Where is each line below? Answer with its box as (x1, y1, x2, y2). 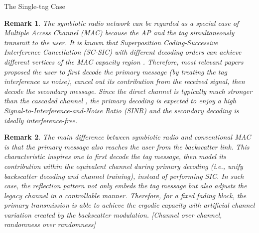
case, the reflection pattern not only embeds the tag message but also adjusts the (4, 180, 247, 191)
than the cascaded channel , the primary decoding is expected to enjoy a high (4, 95, 236, 106)
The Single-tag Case (4, 1, 65, 11)
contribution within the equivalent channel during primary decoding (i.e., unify (4, 160, 243, 171)
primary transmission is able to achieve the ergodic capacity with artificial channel (4, 200, 255, 210)
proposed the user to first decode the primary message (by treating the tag (4, 66, 227, 77)
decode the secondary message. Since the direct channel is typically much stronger (4, 85, 253, 96)
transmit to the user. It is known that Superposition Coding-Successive (4, 37, 218, 47)
